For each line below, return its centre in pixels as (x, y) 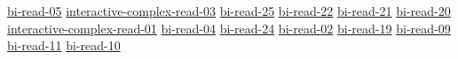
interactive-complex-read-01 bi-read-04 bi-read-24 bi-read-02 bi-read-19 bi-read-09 (229, 28)
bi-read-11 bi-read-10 (64, 45)
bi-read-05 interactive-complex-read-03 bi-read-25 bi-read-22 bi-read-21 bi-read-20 (229, 11)
